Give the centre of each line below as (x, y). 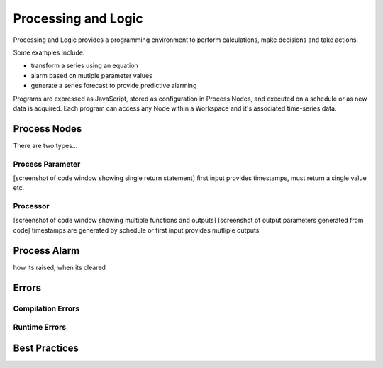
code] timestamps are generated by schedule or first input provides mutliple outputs (136, 230)
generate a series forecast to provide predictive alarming (114, 86)
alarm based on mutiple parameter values (91, 75)
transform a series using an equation (84, 66)
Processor (31, 206)
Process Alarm (46, 251)
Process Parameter (47, 164)
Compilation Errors (46, 308)
